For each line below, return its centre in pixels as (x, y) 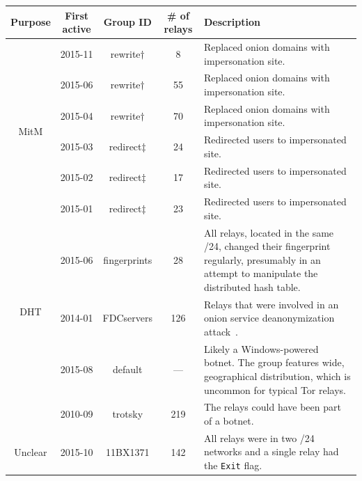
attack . (221, 331)
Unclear (31, 451)
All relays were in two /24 (259, 437)
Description (233, 22)
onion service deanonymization (269, 318)
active (77, 29)
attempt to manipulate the (261, 273)
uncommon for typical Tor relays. (275, 389)
